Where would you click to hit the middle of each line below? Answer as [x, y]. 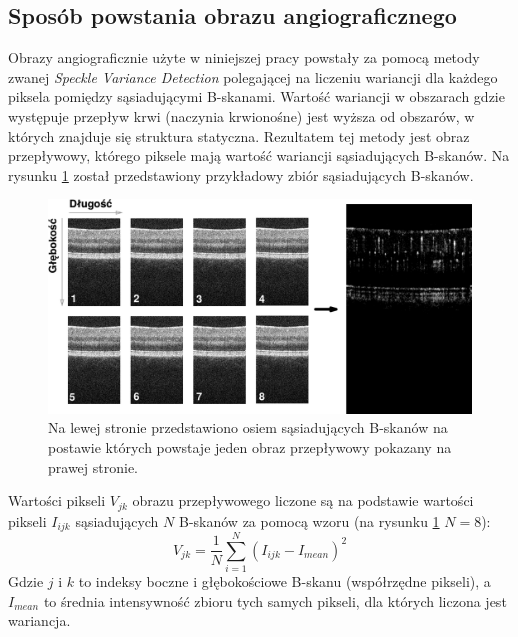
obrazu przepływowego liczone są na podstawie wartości [303, 500]
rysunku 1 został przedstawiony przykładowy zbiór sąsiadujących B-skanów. [241, 174]
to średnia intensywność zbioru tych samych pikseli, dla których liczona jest [275, 600]
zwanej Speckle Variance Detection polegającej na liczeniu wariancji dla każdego [253, 76]
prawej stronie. [93, 466]
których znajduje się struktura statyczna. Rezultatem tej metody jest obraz [239, 135]
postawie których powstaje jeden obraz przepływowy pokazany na [250, 447]
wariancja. [39, 620]
